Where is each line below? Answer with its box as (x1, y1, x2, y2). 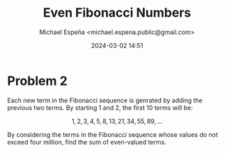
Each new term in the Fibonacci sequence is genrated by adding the (7, 96, 203, 104)
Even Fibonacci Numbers (42, 5, 192, 21)
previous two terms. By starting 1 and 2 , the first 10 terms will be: (7, 103, 193, 112)
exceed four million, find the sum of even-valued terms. (7, 138, 166, 146)
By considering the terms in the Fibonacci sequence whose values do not (7, 130, 218, 138)
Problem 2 (7, 73, 68, 88)
